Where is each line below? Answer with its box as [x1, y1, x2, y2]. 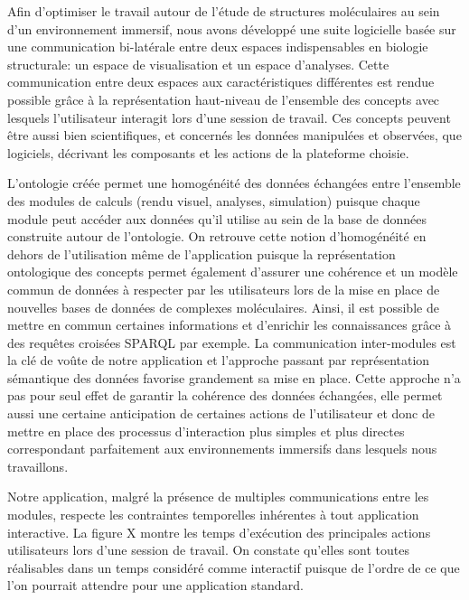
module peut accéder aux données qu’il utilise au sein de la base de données [7, 209, 427, 228]
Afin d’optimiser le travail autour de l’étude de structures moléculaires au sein [7, 2, 440, 20]
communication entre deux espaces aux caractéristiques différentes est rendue [7, 72, 435, 91]
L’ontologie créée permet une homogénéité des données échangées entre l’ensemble [7, 173, 461, 192]
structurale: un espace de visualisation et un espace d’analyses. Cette [7, 54, 389, 73]
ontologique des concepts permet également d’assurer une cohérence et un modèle [7, 262, 458, 281]
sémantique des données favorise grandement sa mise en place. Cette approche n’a [7, 368, 461, 387]
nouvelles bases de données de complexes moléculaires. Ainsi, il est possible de [7, 297, 439, 316]
